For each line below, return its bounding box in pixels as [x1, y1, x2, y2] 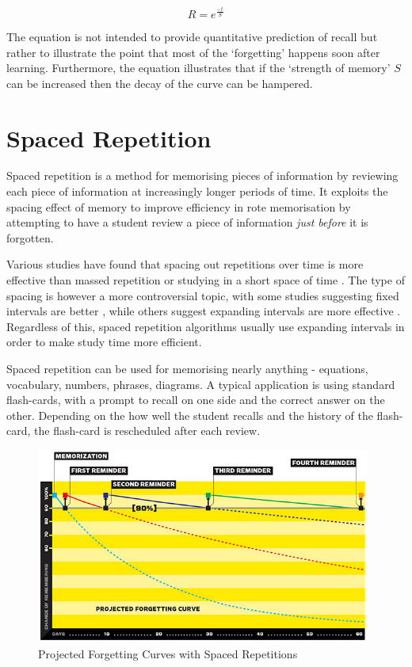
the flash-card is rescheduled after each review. [34, 422, 261, 439]
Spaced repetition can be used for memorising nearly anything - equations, [6, 360, 368, 376]
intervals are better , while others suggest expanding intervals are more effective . [6, 303, 401, 319]
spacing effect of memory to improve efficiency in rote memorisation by [6, 198, 351, 215]
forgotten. [6, 229, 54, 246]
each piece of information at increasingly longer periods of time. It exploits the [6, 183, 388, 200]
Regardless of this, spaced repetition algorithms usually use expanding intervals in [6, 318, 405, 334]
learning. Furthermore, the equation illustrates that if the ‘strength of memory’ [6, 59, 391, 76]
